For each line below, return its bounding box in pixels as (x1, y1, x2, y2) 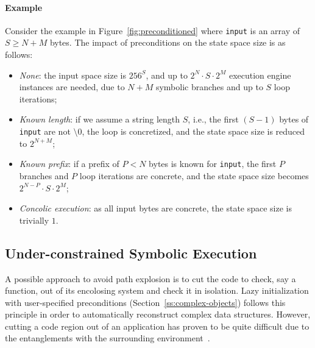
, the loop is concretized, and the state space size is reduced (82, 125, 305, 138)
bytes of (279, 113, 309, 126)
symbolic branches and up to (155, 80, 263, 93)
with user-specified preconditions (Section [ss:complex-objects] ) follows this (5, 296, 286, 308)
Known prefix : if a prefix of (19, 157, 119, 170)
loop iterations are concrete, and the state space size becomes (79, 169, 309, 182)
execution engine (228, 68, 291, 81)
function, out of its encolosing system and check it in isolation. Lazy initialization (5, 284, 309, 297)
